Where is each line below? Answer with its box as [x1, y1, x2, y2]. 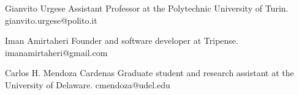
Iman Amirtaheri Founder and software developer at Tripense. [5, 34, 238, 47]
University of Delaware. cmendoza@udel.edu [5, 78, 170, 91]
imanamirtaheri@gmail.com [5, 46, 108, 58]
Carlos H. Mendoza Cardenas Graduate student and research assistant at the [5, 66, 294, 79]
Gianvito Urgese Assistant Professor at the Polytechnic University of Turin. [5, 2, 289, 14]
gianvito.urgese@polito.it [5, 13, 97, 26]
